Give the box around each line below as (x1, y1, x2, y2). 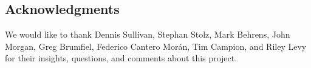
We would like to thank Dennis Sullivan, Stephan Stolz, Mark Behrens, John (5, 28, 290, 41)
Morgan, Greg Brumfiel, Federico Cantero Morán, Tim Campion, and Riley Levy (5, 39, 307, 52)
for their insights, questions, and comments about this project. (5, 52, 238, 64)
